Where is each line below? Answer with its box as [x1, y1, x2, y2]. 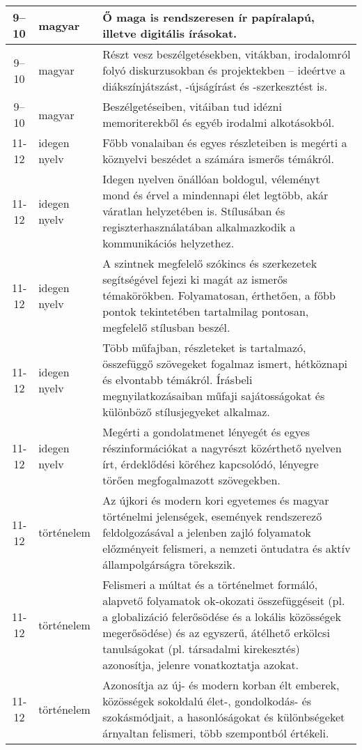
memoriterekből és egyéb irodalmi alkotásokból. [102, 114, 335, 130]
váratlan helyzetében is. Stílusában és [102, 203, 285, 219]
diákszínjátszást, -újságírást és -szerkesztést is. [102, 78, 328, 94]
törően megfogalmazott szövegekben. [102, 472, 281, 488]
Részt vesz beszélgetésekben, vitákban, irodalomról [102, 46, 351, 62]
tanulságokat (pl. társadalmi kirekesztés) [102, 641, 300, 657]
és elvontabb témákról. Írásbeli [102, 372, 253, 388]
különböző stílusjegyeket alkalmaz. [102, 404, 270, 420]
